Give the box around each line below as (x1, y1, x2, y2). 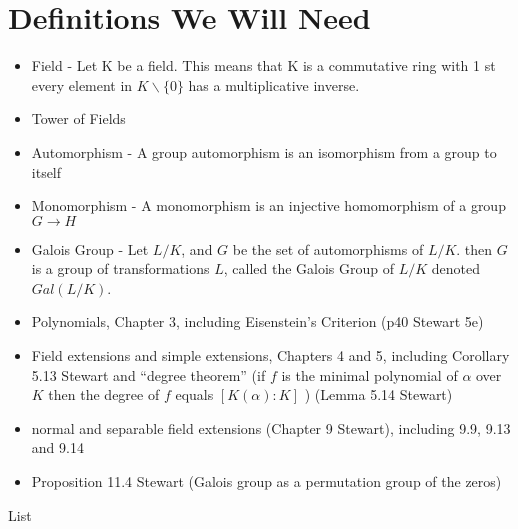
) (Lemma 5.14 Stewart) (304, 384, 453, 405)
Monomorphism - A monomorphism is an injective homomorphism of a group (31, 195, 506, 216)
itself (31, 161, 62, 182)
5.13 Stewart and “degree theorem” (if (31, 364, 266, 385)
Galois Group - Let (31, 238, 149, 259)
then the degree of (48, 384, 160, 405)
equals (175, 384, 214, 405)
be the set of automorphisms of (232, 238, 424, 259)
